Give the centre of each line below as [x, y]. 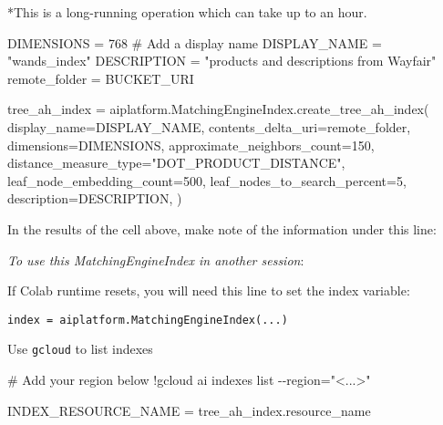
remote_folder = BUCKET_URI [101, 78]
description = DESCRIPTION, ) [95, 198]
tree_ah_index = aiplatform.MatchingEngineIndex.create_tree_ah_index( [218, 109]
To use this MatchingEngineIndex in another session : [156, 259]
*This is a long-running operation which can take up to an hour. [187, 12]
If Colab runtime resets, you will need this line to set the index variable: [209, 290]
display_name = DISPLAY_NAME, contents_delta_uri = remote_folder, [209, 126]
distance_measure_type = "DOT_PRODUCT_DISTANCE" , [176, 163]
